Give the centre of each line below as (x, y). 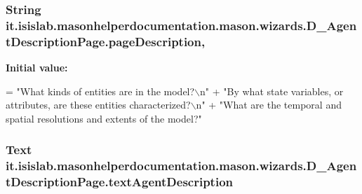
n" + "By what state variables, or (272, 91)
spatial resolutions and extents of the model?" (104, 118)
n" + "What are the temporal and (269, 105)
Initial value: (37, 68)
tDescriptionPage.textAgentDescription (120, 182)
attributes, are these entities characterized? (98, 105)
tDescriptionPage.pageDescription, (106, 41)
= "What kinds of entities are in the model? (100, 91)
